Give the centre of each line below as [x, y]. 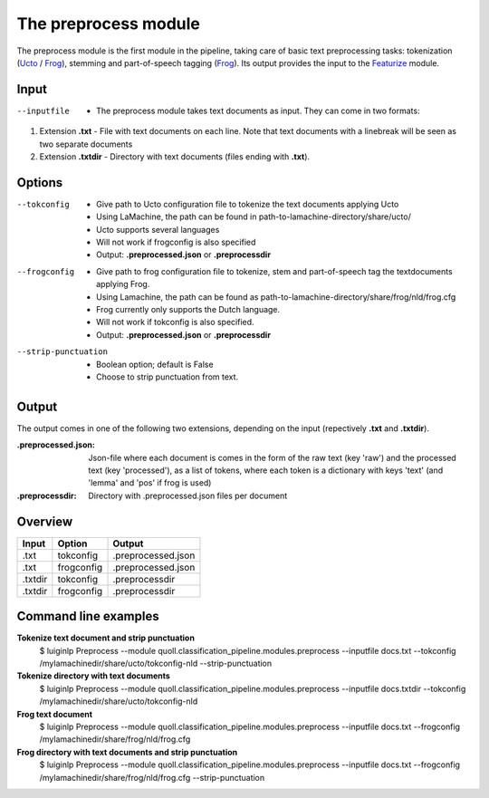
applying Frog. [123, 284]
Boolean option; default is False [155, 364]
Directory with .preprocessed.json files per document [188, 495]
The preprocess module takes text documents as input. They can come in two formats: [258, 111]
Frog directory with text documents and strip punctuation [127, 752]
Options [40, 183]
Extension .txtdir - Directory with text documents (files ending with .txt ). [175, 157]
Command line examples [88, 616]
